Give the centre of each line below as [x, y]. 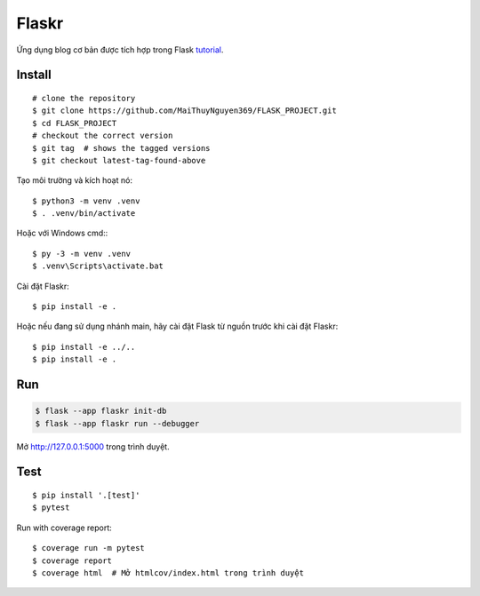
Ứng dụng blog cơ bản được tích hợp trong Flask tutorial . [120, 50]
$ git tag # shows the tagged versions [121, 148]
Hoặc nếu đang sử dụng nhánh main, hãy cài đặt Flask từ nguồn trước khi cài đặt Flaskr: [177, 326]
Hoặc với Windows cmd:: [62, 233]
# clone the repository [84, 98]
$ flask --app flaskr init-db [101, 411]
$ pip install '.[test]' [86, 495]
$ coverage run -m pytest [89, 548]
